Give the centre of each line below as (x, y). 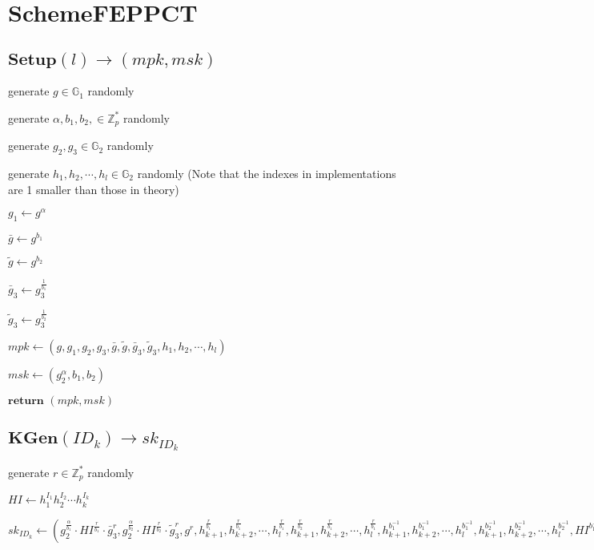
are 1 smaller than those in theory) (94, 189)
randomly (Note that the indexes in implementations (267, 174)
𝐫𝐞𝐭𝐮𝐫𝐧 (26, 400)
